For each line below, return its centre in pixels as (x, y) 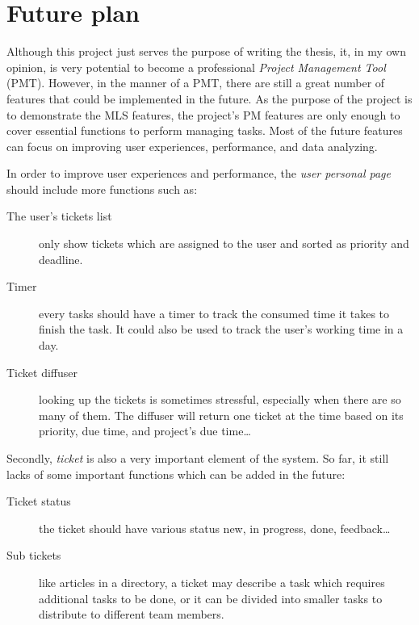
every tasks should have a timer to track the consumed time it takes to (214, 313)
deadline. (61, 259)
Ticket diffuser (42, 372)
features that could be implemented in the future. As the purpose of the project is (209, 98)
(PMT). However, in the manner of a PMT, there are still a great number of (196, 83)
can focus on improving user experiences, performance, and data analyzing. (192, 146)
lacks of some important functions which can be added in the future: (176, 474)
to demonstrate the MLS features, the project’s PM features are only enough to (203, 114)
